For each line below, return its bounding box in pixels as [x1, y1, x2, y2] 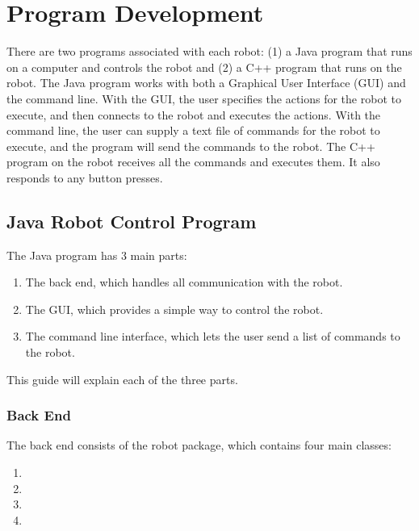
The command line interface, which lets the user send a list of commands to [25, 328, 400, 345]
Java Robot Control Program [6, 208, 257, 233]
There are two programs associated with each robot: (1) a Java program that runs [6, 43, 413, 60]
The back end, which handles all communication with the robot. [25, 274, 343, 291]
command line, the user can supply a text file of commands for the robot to [6, 122, 380, 139]
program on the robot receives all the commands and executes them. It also [6, 153, 380, 170]
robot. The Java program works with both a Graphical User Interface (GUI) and [6, 74, 406, 91]
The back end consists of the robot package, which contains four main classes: [6, 437, 392, 454]
